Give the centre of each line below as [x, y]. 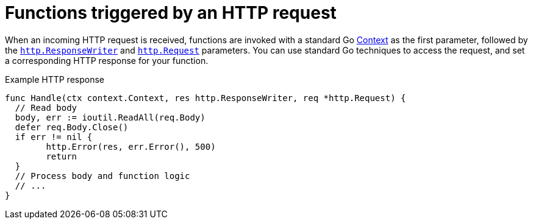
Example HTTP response [55, 79]
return [62, 156]
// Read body [46, 107]
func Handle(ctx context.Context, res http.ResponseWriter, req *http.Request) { [206, 98]
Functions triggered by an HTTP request [171, 13]
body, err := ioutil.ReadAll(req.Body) [110, 117]
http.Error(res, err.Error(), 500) [131, 146]
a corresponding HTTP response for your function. [107, 60]
